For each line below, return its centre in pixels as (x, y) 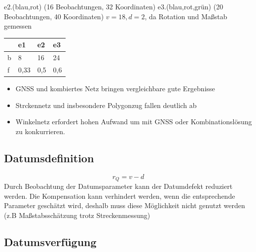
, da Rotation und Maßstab (186, 16)
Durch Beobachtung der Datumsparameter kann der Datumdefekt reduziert (118, 186)
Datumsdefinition (49, 158)
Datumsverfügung (50, 241)
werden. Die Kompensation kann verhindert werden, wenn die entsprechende (120, 196)
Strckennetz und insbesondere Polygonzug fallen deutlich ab (106, 105)
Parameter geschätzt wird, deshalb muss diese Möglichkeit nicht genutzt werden (125, 205)
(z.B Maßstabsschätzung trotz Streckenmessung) (77, 215)
